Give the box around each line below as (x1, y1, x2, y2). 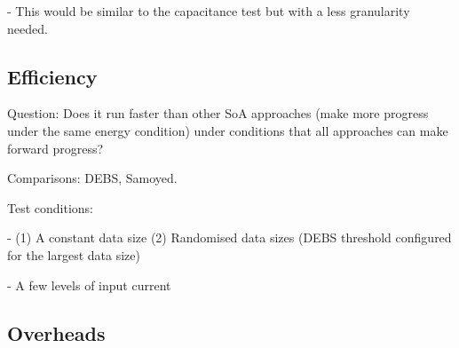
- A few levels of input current (7, 275, 171, 294)
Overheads (7, 319, 106, 346)
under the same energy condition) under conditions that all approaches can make (7, 121, 448, 139)
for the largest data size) (7, 245, 140, 264)
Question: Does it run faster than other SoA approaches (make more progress (7, 104, 429, 123)
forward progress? (7, 138, 104, 157)
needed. (7, 19, 48, 37)
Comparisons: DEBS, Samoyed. (7, 169, 178, 187)
